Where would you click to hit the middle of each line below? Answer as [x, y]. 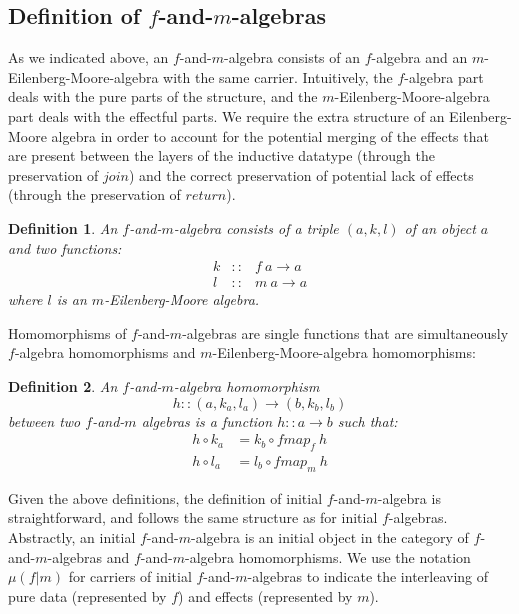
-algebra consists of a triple [256, 227]
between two [44, 420]
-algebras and [88, 556]
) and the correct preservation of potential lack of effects [301, 174]
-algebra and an [419, 57]
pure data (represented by [87, 595]
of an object [440, 227]
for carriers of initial [130, 576]
